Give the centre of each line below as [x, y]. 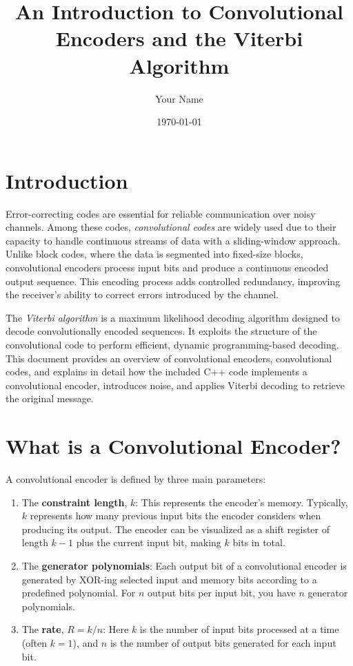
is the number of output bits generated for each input [223, 643]
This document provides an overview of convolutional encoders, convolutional [169, 358]
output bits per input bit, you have [221, 593]
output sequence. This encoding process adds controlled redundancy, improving [173, 281]
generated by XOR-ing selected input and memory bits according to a [169, 579]
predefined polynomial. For [79, 593]
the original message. [50, 398]
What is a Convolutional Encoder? [173, 446]
